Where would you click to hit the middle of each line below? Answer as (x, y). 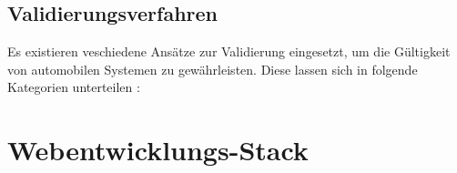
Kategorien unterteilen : (74, 87)
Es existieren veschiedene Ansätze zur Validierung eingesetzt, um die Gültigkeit (229, 51)
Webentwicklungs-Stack (158, 150)
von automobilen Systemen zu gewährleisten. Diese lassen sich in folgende (213, 69)
